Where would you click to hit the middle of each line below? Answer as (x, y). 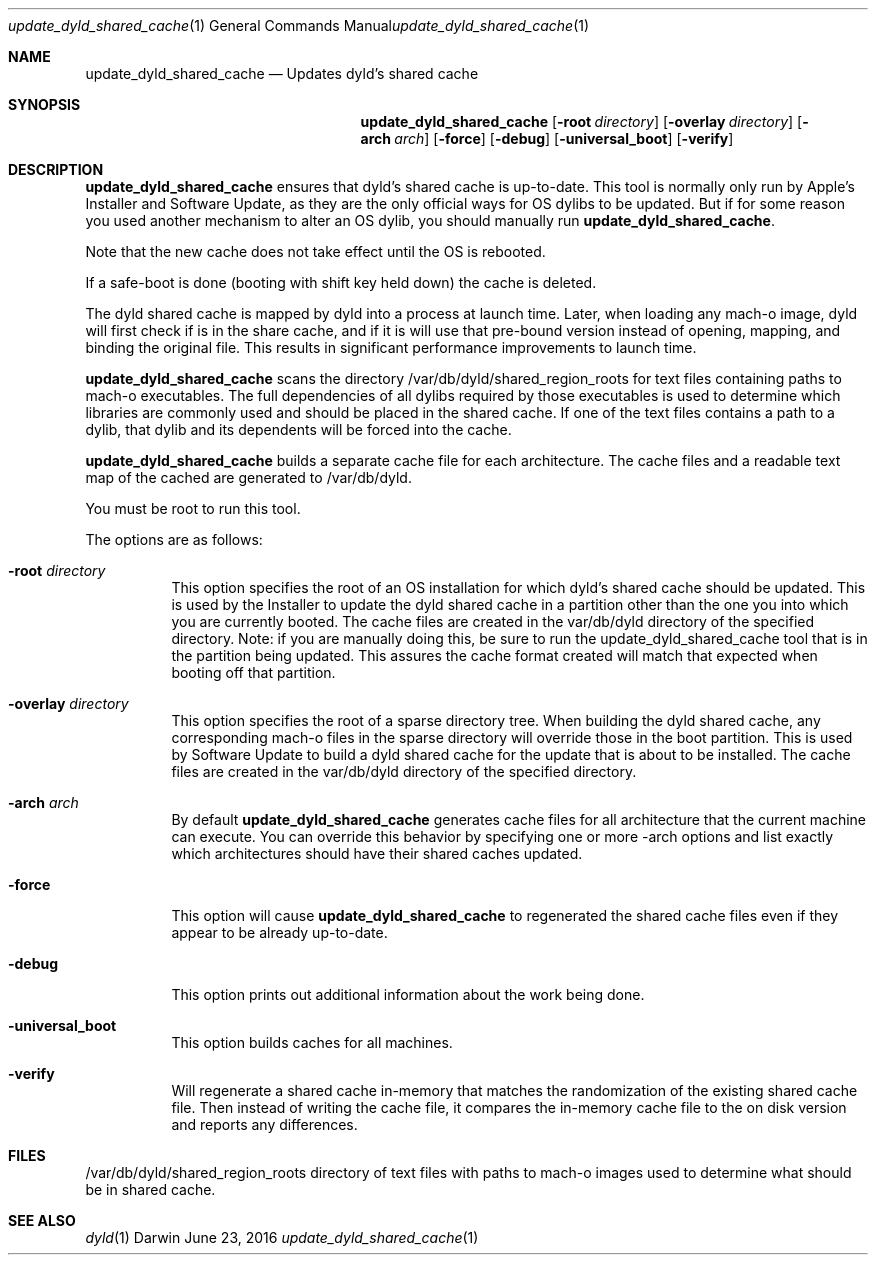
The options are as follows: (174, 539)
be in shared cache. (150, 1189)
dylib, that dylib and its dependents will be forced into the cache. (298, 429)
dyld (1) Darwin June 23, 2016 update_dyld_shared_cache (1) (282, 1237)
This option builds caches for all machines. (312, 1042)
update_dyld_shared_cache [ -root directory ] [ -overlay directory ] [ (581, 121)
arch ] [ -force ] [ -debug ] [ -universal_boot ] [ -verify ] (564, 138)
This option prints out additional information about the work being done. (408, 994)
